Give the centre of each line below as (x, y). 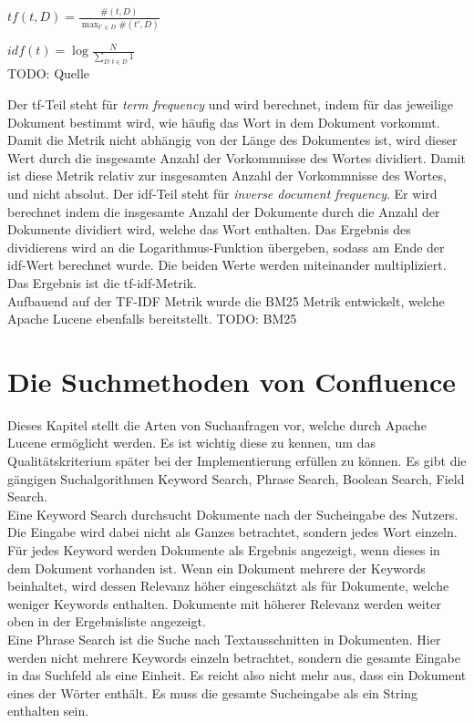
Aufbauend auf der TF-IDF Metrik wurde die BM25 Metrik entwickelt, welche (226, 300)
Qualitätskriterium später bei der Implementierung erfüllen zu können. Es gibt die (237, 461)
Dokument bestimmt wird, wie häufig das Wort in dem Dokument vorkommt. (224, 122)
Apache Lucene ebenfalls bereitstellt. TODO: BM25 (152, 319)
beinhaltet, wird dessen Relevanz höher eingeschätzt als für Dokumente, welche (228, 586)
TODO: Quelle (49, 73)
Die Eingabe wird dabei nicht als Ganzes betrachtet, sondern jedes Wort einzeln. (232, 532)
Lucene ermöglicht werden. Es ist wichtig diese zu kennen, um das (191, 443)
